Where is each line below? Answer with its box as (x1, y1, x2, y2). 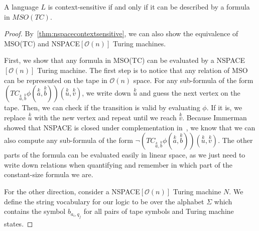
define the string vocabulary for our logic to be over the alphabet (4, 196, 204, 206)
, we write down (82, 88, 131, 98)
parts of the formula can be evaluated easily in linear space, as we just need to (4, 149, 245, 160)
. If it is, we (206, 102, 242, 113)
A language (4, 2, 39, 12)
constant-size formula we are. (4, 169, 93, 180)
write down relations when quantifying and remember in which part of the (4, 159, 232, 170)
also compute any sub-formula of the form (4, 135, 133, 145)
